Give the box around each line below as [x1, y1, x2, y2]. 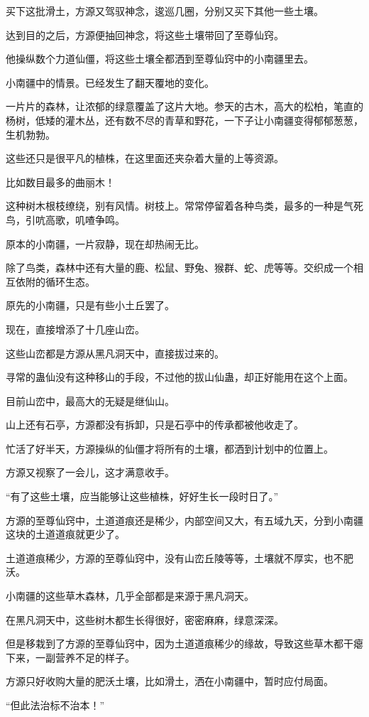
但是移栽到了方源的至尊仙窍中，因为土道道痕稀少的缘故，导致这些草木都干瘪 [6, 636, 363, 651]
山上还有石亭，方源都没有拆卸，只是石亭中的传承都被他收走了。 [6, 417, 304, 432]
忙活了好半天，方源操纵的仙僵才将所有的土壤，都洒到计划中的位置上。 [6, 441, 334, 455]
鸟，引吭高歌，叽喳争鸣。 [6, 212, 125, 227]
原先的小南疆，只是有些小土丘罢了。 [6, 298, 175, 313]
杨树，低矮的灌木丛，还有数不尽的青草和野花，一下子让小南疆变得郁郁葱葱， [6, 112, 363, 127]
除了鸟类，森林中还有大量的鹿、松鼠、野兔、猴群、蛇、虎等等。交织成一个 [6, 260, 353, 275]
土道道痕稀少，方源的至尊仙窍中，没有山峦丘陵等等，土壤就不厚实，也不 [6, 550, 343, 565]
